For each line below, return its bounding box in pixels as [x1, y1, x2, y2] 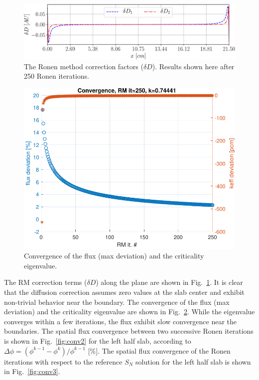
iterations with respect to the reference [4, 356, 123, 367]
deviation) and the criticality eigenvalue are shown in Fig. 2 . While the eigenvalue [4, 306, 255, 317]
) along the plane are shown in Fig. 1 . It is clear [96, 277, 243, 287]
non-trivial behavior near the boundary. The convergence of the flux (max [4, 296, 230, 307]
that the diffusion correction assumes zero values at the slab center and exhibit [4, 286, 245, 297]
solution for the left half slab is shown [135, 356, 251, 367]
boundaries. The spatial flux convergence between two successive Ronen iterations [4, 326, 254, 336]
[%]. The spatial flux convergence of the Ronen [88, 345, 231, 356]
